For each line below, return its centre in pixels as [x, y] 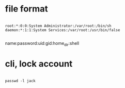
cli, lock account [39, 64]
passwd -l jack [20, 81]
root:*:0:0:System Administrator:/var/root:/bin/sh [58, 26]
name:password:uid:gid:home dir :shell [42, 44]
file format [27, 9]
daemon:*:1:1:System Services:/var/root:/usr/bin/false [62, 30]
